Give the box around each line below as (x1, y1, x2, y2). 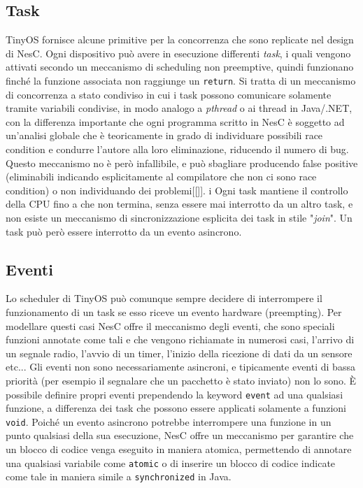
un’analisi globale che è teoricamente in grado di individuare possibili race (6, 128, 323, 143)
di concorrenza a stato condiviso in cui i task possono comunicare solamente (6, 87, 332, 101)
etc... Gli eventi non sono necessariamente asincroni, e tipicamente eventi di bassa (6, 359, 355, 374)
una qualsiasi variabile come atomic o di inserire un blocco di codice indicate (6, 455, 336, 470)
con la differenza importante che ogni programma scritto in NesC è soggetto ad (6, 114, 345, 129)
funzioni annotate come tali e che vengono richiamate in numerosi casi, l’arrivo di (6, 332, 355, 347)
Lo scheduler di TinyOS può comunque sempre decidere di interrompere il (6, 291, 322, 306)
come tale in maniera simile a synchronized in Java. (6, 469, 232, 484)
